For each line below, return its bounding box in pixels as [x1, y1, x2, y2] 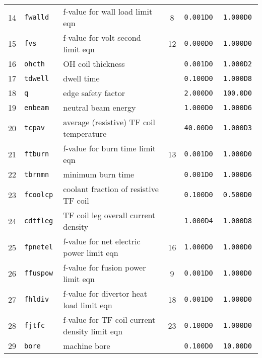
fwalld [24, 13, 49, 21]
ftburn [24, 150, 49, 158]
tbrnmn [24, 170, 49, 178]
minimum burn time [63, 168, 135, 180]
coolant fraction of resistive [63, 183, 159, 195]
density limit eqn [63, 325, 123, 337]
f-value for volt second [63, 32, 141, 43]
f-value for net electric [63, 235, 141, 247]
